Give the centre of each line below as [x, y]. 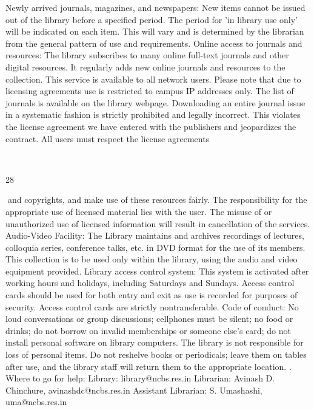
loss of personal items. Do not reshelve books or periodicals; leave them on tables [156, 354]
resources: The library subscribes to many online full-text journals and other [147, 55]
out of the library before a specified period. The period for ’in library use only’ [152, 19]
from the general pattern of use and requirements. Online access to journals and [154, 43]
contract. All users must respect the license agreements [108, 138]
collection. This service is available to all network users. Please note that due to [153, 79]
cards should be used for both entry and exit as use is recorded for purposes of [152, 295]
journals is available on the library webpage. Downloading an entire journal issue [155, 102]
